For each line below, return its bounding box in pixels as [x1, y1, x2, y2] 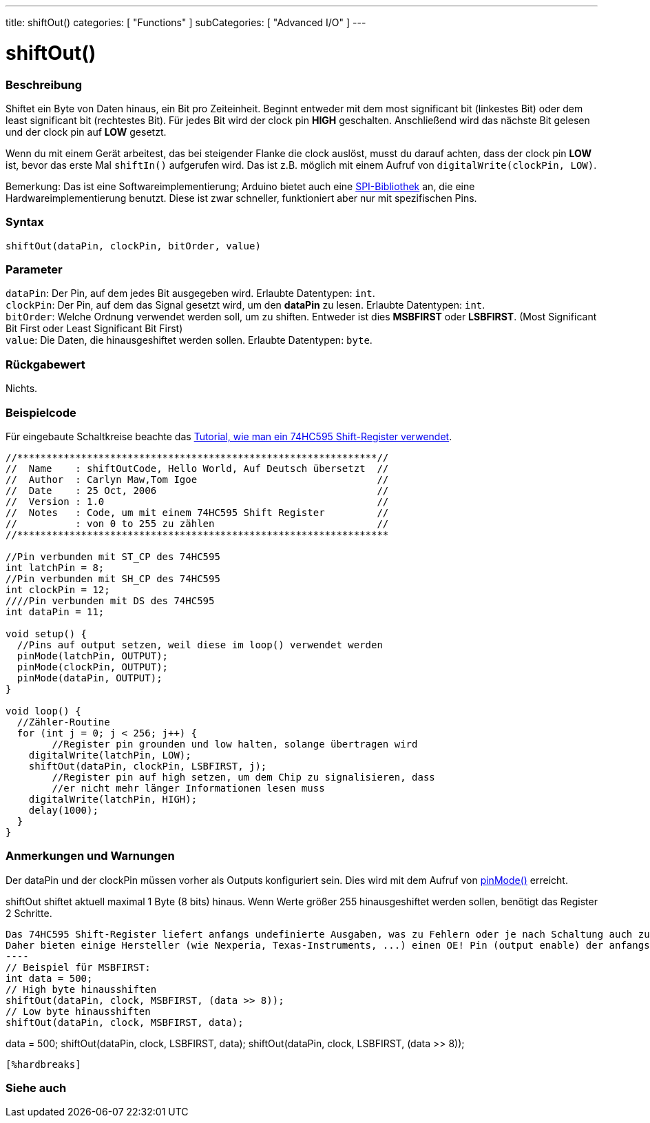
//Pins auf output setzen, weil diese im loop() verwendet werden [17, 639, 383, 650]
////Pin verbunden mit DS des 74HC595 [6, 595, 215, 606]
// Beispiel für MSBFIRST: [6, 961, 151, 973]
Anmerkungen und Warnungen [6, 849, 175, 863]
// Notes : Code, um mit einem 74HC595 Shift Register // [6, 506, 389, 518]
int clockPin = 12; [6, 584, 110, 595]
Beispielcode [6, 405, 76, 420]
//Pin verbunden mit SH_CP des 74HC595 [6, 573, 220, 584]
